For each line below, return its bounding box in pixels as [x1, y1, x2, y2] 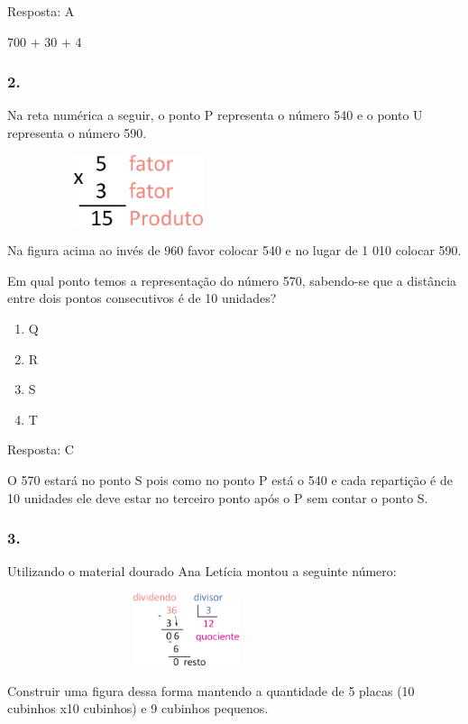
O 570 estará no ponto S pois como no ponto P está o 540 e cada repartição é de [7, 470, 453, 489]
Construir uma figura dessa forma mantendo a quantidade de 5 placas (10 [7, 681, 415, 700]
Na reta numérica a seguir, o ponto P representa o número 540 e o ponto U [7, 105, 423, 124]
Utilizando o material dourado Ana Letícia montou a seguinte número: [7, 562, 397, 581]
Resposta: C [7, 440, 74, 459]
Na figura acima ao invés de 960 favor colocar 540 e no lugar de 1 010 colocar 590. [7, 241, 462, 260]
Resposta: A [7, 2, 75, 20]
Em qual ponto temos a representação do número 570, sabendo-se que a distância [7, 270, 457, 289]
